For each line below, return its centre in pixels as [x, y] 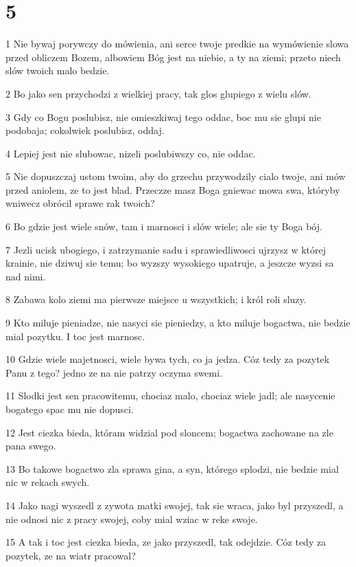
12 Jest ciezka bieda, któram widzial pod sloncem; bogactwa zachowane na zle [169, 432]
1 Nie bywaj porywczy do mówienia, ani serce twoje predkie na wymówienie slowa [177, 44]
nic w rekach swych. [48, 482]
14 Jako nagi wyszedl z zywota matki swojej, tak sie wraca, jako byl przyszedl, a [175, 505]
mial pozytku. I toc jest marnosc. [75, 336]
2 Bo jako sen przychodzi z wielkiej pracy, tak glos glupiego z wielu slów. [158, 93]
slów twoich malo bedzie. [58, 70]
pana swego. [31, 446]
